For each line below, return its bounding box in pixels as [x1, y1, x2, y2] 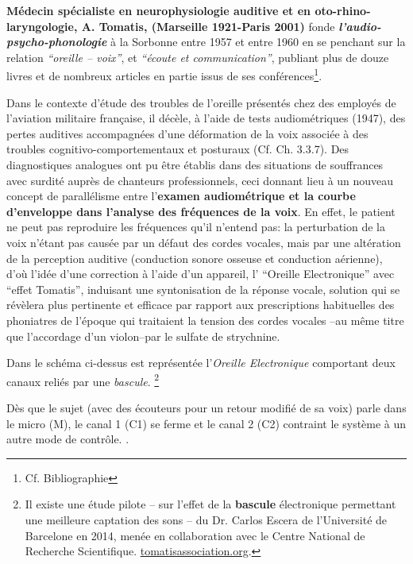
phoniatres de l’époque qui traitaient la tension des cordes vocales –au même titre [6, 311, 404, 328]
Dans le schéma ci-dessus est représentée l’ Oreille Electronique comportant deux [6, 354, 396, 371]
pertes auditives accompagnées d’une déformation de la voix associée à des [6, 125, 369, 141]
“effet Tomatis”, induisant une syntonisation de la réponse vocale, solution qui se [6, 280, 400, 297]
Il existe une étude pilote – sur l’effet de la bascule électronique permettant [25, 496, 396, 512]
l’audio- [338, 17, 381, 34]
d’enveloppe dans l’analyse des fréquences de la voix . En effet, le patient [6, 203, 396, 219]
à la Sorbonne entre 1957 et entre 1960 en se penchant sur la [110, 33, 406, 50]
